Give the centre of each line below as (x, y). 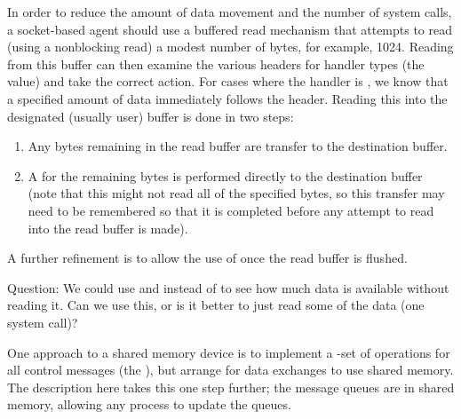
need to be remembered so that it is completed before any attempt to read (231, 210)
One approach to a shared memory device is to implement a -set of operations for (229, 352)
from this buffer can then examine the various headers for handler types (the (216, 63)
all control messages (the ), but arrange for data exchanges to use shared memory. (230, 370)
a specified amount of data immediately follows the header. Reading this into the (227, 98)
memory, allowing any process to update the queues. (149, 404)
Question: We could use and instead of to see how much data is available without (228, 287)
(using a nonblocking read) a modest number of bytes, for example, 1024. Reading (230, 47)
